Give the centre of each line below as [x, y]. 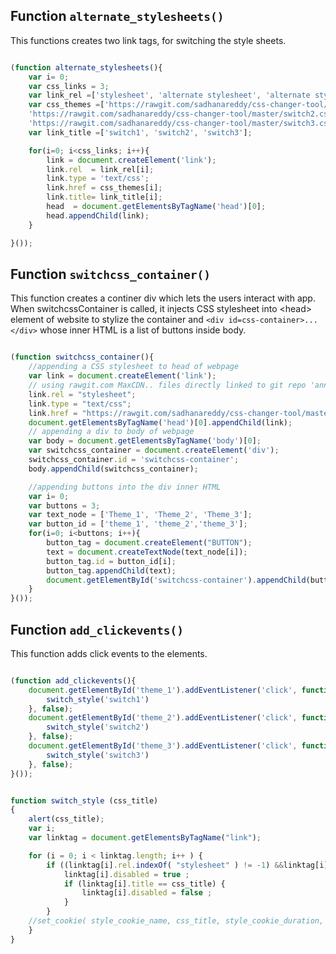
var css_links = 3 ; [69, 86]
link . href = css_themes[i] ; [104, 188]
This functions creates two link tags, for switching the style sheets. [148, 40]
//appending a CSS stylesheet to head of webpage [134, 367]
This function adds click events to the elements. [109, 653]
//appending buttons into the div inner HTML [125, 487]
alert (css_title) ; [66, 819]
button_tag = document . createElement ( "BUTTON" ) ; [149, 543]
